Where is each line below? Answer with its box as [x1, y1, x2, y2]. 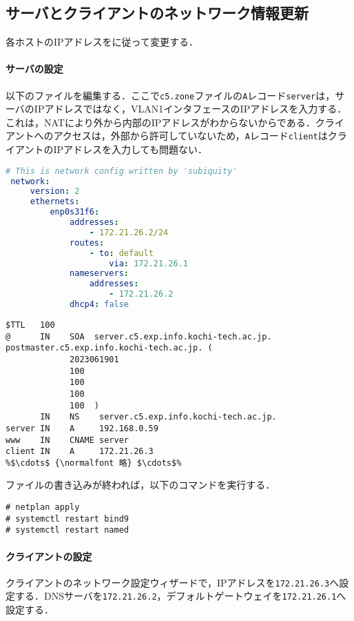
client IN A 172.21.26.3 [6, 446, 154, 457]
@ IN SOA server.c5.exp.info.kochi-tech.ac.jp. [6, 331, 272, 342]
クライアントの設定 [6, 549, 92, 563]
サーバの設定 [6, 61, 63, 76]
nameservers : [70, 268, 129, 279]
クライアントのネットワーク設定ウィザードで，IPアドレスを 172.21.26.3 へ [6, 575, 340, 589]
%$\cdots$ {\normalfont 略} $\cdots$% [6, 457, 182, 468]
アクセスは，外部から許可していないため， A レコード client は [53, 128, 328, 143]
